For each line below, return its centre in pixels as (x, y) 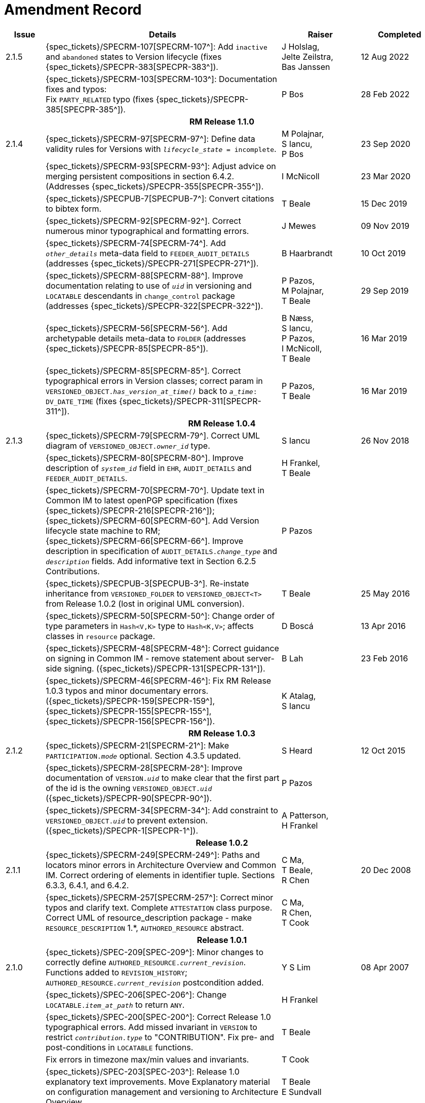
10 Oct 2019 (383, 253)
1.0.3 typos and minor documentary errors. (127, 691)
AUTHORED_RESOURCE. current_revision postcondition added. (155, 982)
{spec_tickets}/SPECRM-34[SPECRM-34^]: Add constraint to (162, 810)
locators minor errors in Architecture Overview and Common (161, 865)
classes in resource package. (100, 636)
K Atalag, (299, 696)
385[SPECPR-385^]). (86, 109)
